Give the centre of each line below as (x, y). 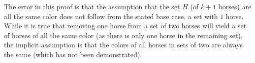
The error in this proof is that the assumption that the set (92, 6)
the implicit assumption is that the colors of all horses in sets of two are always (123, 45)
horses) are (235, 6)
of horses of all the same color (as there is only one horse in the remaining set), (123, 35)
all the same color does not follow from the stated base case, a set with (111, 16)
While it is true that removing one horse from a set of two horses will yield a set (125, 26)
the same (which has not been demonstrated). (73, 54)
